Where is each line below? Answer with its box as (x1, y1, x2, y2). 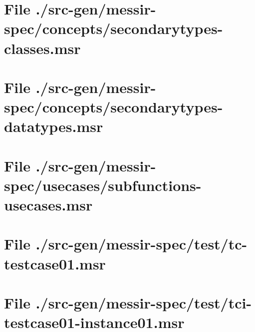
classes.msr (4, 37, 81, 58)
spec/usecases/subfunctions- (4, 174, 202, 195)
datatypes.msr (4, 116, 103, 136)
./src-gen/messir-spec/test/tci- (35, 292, 252, 312)
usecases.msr (4, 194, 93, 215)
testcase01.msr (4, 253, 106, 273)
